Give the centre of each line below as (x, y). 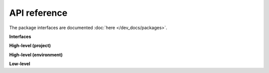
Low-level (20, 64)
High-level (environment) (36, 55)
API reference (38, 13)
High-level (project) (30, 46)
